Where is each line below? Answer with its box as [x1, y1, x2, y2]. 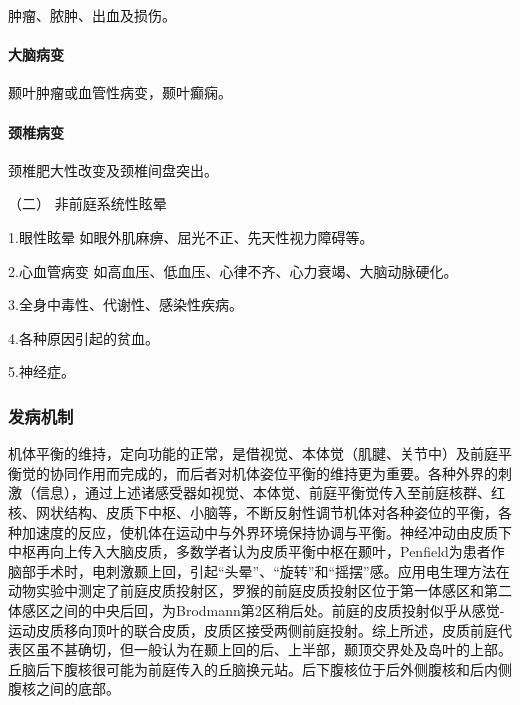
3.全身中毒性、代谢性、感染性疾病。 [8, 294, 243, 315]
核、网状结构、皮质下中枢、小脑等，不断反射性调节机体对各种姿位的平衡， [8, 501, 498, 522]
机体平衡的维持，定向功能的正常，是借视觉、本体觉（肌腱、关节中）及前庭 [8, 443, 498, 464]
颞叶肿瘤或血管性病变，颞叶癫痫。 [8, 82, 232, 103]
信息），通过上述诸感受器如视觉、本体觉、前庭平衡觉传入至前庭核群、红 [35, 482, 505, 503]
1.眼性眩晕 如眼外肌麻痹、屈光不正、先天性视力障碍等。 [8, 226, 374, 247]
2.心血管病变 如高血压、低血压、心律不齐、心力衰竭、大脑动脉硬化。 [8, 260, 458, 281]
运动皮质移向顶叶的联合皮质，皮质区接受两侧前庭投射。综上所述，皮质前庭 [8, 619, 498, 640]
